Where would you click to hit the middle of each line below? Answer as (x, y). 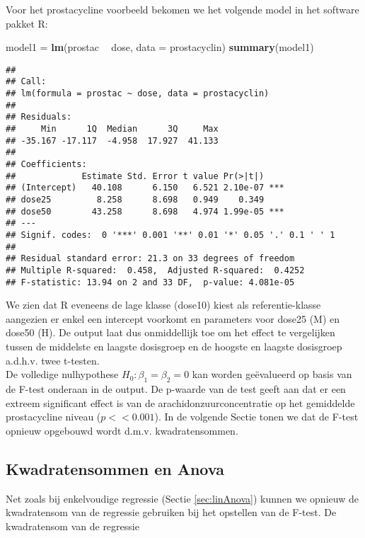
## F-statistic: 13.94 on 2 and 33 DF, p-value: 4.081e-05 (150, 282)
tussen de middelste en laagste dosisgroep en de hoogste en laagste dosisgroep (174, 347)
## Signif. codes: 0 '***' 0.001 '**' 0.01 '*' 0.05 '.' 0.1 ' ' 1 (170, 235)
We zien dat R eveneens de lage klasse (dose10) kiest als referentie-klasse (163, 305)
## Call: (26, 82)
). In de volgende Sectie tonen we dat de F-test (256, 417)
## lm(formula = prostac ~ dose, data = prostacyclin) (138, 94)
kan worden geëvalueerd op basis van (272, 374)
